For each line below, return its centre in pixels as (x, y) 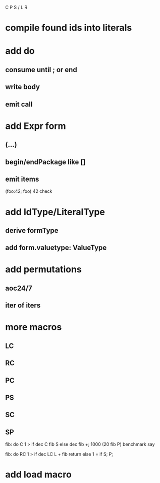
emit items (22, 179)
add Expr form (36, 126)
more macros (34, 327)
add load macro (38, 475)
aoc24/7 (19, 288)
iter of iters (23, 306)
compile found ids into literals (69, 28)
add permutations (43, 270)
